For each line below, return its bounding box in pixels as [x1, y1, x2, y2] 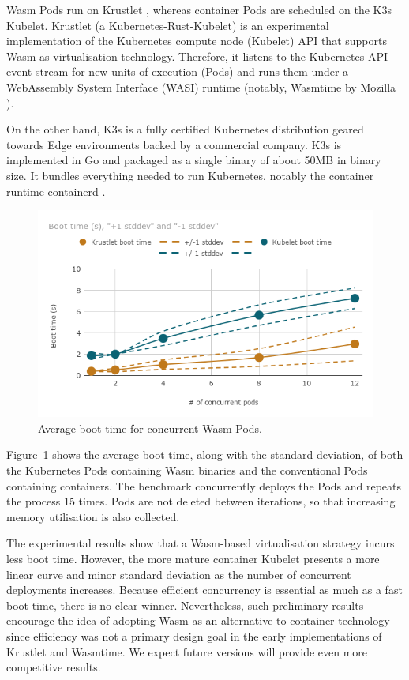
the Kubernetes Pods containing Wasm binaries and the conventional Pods [6, 462, 368, 479]
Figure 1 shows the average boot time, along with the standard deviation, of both [6, 446, 403, 463]
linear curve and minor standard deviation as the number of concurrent [6, 565, 351, 582]
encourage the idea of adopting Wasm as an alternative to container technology [6, 612, 390, 629]
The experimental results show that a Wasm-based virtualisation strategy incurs [6, 535, 395, 551]
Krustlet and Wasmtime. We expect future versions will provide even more [6, 643, 368, 659]
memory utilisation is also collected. [6, 508, 180, 524]
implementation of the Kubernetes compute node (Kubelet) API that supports [6, 32, 387, 49]
